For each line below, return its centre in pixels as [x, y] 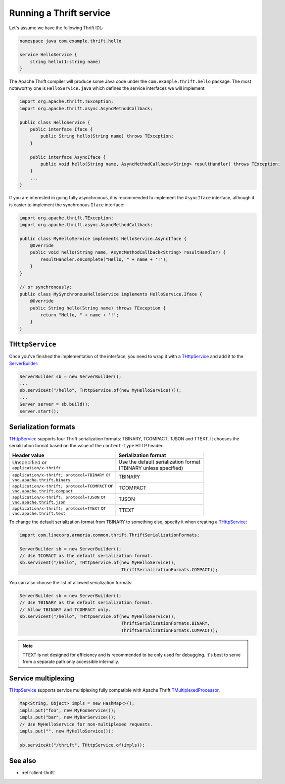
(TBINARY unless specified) [151, 468]
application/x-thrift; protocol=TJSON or [59, 497]
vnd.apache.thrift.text [39, 513]
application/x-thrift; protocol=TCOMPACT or [63, 485]
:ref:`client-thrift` [38, 773]
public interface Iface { [61, 129]
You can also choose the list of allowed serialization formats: [71, 582]
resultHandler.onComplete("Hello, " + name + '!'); [104, 259]
